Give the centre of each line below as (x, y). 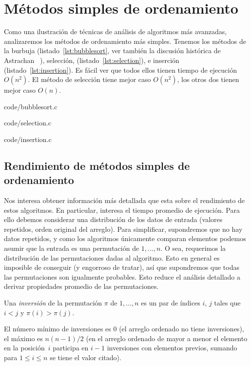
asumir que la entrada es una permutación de (72, 248)
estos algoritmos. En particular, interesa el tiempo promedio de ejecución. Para (122, 210)
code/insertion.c (28, 139)
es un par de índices (171, 303)
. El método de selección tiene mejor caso (89, 79)
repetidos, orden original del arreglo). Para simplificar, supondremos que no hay (123, 229)
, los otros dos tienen (208, 79)
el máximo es (23, 338)
